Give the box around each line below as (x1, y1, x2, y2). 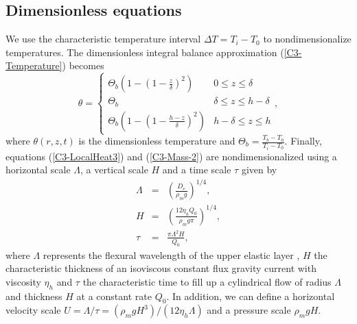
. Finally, (284, 134, 322, 148)
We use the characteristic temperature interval (5, 32, 201, 46)
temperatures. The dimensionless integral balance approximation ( (5, 45, 284, 59)
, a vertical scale (80, 162, 148, 177)
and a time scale (162, 162, 231, 177)
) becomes (62, 58, 104, 73)
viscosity (5, 274, 41, 288)
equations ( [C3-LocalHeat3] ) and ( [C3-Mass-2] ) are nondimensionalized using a (5, 149, 337, 163)
